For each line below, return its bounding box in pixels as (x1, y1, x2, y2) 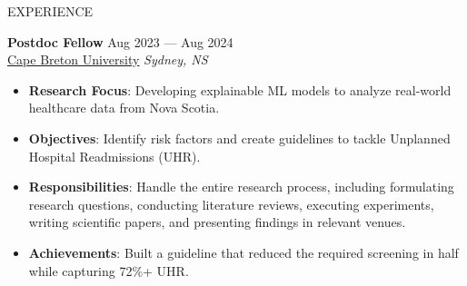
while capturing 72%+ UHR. (28, 261, 189, 280)
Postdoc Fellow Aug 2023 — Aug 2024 (7, 32, 233, 51)
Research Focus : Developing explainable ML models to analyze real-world (28, 80, 452, 99)
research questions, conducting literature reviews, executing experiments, (28, 194, 434, 213)
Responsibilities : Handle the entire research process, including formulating (28, 177, 454, 196)
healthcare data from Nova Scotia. (28, 98, 220, 117)
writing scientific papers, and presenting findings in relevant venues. (28, 212, 406, 232)
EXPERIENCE (7, 2, 94, 20)
